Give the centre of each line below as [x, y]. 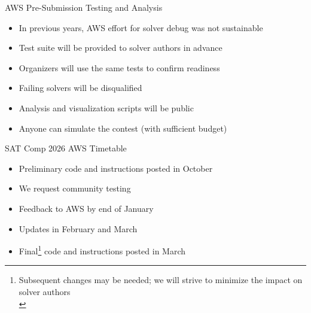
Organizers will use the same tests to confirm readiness [119, 67]
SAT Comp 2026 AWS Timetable [66, 148]
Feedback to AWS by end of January [86, 208]
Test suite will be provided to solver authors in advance [121, 48]
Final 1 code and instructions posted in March [102, 250]
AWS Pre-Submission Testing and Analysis [84, 7]
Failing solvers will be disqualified [80, 88]
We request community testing [75, 188]
